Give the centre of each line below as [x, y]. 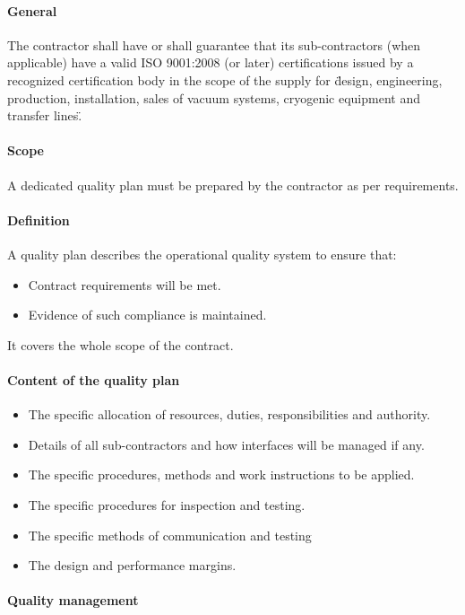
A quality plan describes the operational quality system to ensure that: [202, 254]
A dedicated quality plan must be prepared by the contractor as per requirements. [233, 184]
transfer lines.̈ [45, 115]
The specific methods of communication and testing [170, 535]
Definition [39, 220]
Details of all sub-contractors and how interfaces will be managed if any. [226, 444]
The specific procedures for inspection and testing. [167, 504]
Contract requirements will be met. [125, 284]
